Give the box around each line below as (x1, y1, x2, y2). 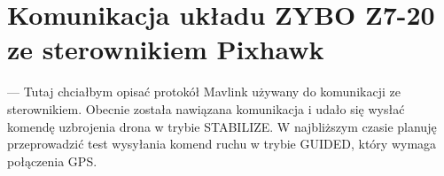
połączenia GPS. (7, 151, 97, 170)
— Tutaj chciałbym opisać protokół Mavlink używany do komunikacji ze (7, 82, 401, 101)
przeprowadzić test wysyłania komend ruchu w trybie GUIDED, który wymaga (7, 134, 437, 153)
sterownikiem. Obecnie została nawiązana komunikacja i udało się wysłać (7, 99, 405, 118)
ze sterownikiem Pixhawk (7, 31, 324, 67)
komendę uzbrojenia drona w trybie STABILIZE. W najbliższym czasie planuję (7, 117, 437, 135)
